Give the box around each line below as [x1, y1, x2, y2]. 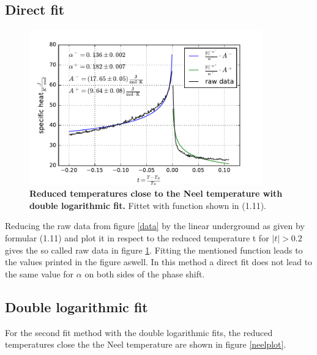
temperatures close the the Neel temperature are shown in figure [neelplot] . [5, 338, 286, 351]
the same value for [5, 267, 74, 280]
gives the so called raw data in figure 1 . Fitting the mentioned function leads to [5, 243, 303, 256]
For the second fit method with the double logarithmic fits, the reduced [5, 326, 273, 339]
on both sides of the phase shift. [84, 267, 205, 280]
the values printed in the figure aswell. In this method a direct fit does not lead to [5, 255, 313, 268]
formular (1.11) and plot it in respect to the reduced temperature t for [5, 231, 269, 244]
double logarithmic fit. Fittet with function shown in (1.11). [29, 199, 266, 211]
